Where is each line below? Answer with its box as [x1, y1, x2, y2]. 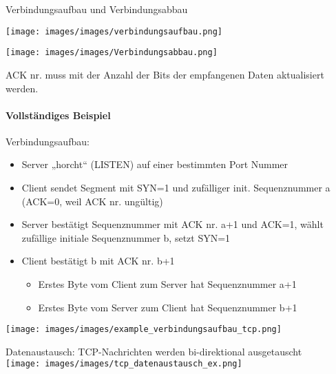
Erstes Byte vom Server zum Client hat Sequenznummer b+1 [38, 300, 297, 314]
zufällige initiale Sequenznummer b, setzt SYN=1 [21, 230, 231, 245]
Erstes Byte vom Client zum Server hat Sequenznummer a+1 [38, 277, 297, 291]
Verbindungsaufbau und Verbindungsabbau [6, 2, 188, 16]
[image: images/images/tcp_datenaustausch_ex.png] [6, 359, 242, 369]
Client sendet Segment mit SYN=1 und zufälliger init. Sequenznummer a [21, 180, 330, 195]
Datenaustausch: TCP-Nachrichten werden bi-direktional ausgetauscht [6, 344, 302, 358]
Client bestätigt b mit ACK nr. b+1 [21, 253, 175, 268]
